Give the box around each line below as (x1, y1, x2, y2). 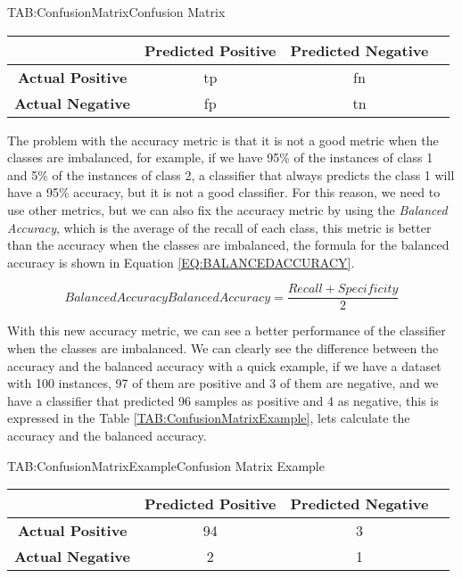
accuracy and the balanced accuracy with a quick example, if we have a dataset (7, 356, 441, 375)
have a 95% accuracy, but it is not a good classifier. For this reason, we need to (7, 183, 441, 202)
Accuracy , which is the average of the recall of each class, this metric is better (7, 218, 432, 236)
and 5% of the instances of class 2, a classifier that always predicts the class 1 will (7, 165, 455, 184)
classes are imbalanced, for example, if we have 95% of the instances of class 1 (7, 148, 433, 167)
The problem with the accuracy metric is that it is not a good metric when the (7, 130, 439, 149)
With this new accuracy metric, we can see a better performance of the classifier (7, 321, 446, 340)
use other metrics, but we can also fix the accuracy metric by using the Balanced (7, 200, 448, 219)
